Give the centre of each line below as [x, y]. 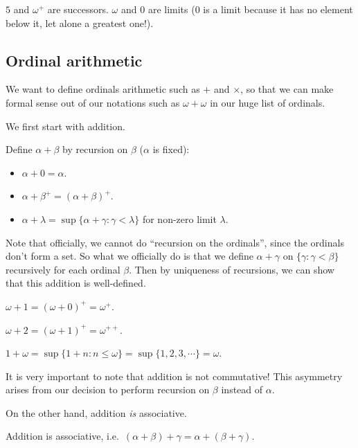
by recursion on [95, 149]
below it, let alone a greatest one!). [80, 23]
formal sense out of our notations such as [93, 102]
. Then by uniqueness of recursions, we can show [232, 269]
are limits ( [171, 9]
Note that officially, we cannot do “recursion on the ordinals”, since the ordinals [175, 242]
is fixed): [171, 149]
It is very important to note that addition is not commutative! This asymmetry [174, 376]
